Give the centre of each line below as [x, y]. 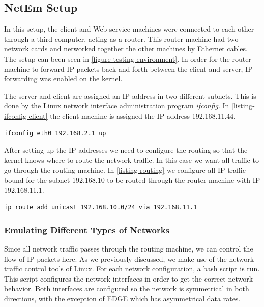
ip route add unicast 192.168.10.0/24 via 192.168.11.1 [101, 207]
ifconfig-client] [26, 115]
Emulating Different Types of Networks [87, 229]
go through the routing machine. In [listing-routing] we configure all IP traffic [125, 170]
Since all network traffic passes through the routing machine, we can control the [129, 248]
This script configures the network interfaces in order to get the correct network [129, 278]
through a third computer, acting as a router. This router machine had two [121, 38]
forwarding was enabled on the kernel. [63, 79]
